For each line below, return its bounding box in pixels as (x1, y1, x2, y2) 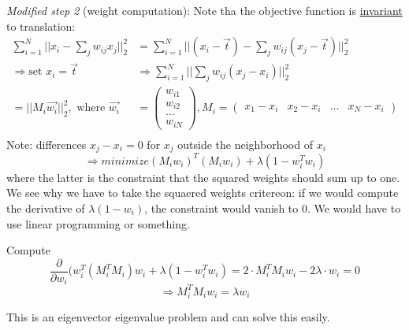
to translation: (6, 17, 76, 34)
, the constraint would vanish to (144, 200, 299, 217)
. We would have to (307, 200, 401, 217)
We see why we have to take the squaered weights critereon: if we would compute (6, 184, 399, 201)
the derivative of (6, 200, 85, 217)
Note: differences (6, 135, 87, 152)
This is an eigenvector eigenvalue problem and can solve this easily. (6, 308, 330, 324)
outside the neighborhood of (177, 135, 313, 152)
